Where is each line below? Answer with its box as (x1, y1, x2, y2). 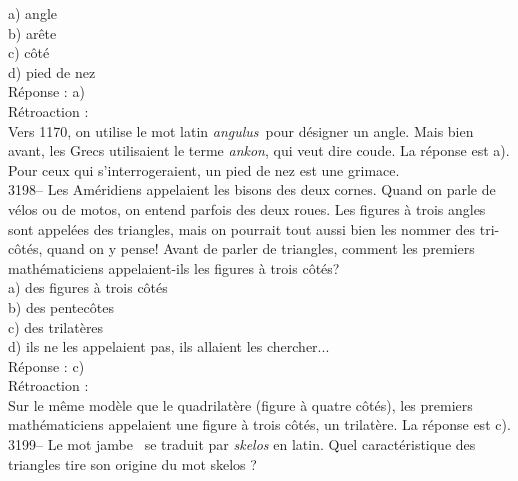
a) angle (8, 3, 57, 23)
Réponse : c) (8, 355, 85, 376)
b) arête (8, 22, 57, 43)
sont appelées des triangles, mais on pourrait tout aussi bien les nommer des (8, 218, 476, 239)
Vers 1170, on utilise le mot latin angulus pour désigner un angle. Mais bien (8, 120, 474, 141)
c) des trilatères (8, 316, 104, 337)
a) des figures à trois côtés (8, 277, 168, 298)
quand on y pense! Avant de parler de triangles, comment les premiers (46, 238, 475, 259)
